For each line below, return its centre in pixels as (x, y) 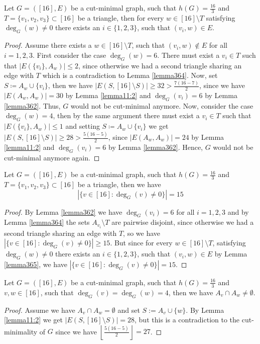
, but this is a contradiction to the (187, 320)
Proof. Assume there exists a (48, 45)
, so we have (142, 233)
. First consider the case (69, 55)
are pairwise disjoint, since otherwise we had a (183, 222)
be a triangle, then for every (121, 17)
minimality (21, 331)
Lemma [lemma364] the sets (47, 222)
